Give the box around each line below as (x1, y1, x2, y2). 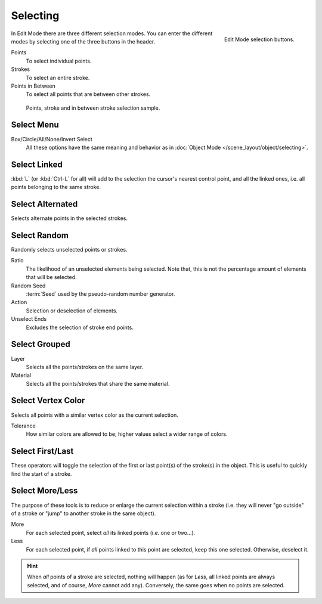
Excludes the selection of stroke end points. (26, 324, 134, 331)
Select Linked (11, 159, 63, 169)
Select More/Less (11, 486, 78, 496)
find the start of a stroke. (11, 470, 72, 477)
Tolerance (11, 422, 36, 429)
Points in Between (11, 82, 56, 89)
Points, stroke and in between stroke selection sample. (26, 104, 160, 111)
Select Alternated (11, 199, 78, 209)
